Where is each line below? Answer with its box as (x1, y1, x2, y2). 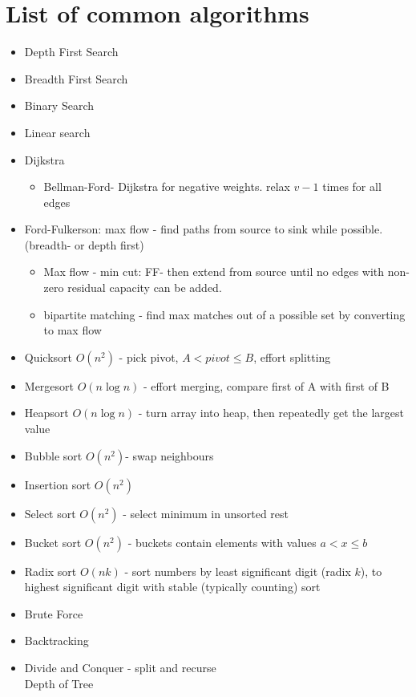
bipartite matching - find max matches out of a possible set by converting (43, 306, 406, 322)
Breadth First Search (24, 70, 128, 87)
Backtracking (24, 632, 89, 649)
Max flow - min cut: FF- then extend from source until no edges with (43, 263, 385, 280)
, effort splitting (253, 348, 331, 365)
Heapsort (24, 404, 69, 421)
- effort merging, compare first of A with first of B (143, 377, 390, 394)
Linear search (24, 124, 91, 140)
